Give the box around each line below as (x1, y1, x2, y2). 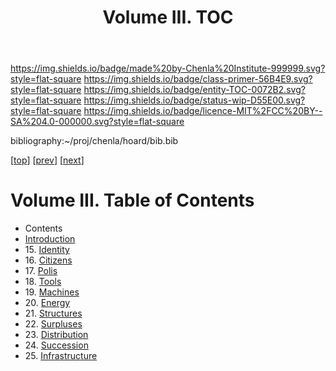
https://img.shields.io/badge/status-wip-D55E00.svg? (83, 94, 306, 106)
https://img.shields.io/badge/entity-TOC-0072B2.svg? (83, 84, 306, 96)
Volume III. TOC (102, 6, 234, 29)
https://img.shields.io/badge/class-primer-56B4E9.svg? (83, 73, 313, 85)
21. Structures (24, 307, 83, 320)
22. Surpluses (24, 318, 83, 330)
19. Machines (24, 286, 80, 298)
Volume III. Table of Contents (10, 189, 255, 212)
